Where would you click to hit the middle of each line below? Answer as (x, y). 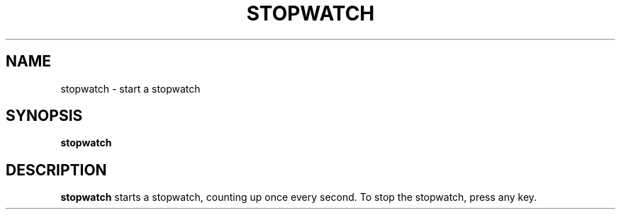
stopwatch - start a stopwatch (130, 88)
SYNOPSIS (44, 116)
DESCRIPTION (56, 170)
